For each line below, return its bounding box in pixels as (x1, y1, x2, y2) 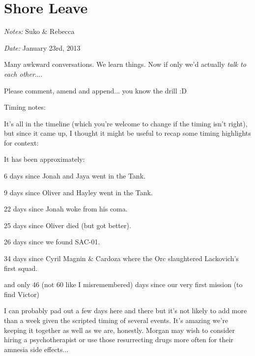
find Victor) (4, 289, 40, 299)
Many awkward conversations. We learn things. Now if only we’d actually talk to (4, 59, 246, 69)
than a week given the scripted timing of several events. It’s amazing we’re (4, 315, 228, 325)
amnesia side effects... (4, 344, 69, 354)
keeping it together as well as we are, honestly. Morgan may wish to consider (4, 325, 235, 335)
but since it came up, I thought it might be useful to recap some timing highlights (4, 128, 251, 138)
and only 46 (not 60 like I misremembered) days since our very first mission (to (4, 279, 243, 290)
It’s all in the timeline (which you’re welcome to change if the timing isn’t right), (4, 118, 248, 128)
